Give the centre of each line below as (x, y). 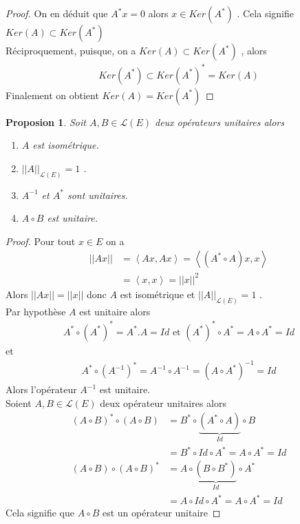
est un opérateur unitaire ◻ (161, 513)
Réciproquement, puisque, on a (71, 50)
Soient (19, 402)
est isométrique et (158, 294)
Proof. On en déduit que (57, 13)
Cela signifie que (40, 513)
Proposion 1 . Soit (46, 122)
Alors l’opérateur (41, 389)
